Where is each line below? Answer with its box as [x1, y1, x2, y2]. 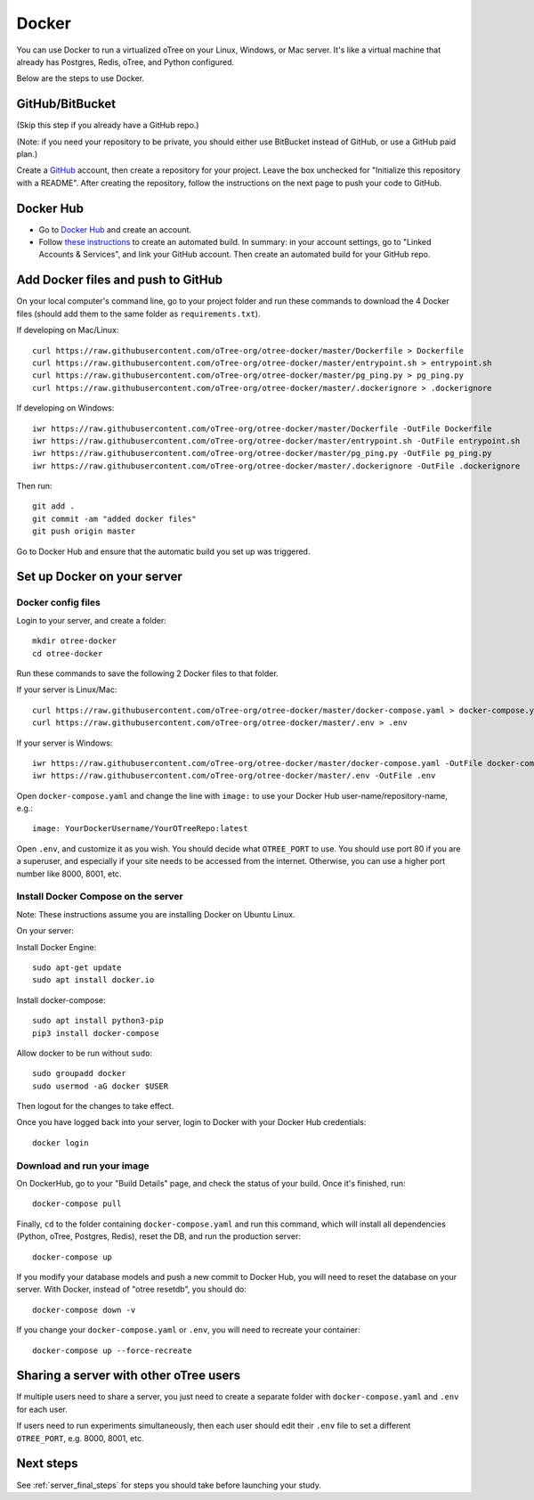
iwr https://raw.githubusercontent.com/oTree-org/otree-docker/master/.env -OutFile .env [32, 770, 436, 781]
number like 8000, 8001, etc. [16, 868, 122, 879]
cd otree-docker [32, 648, 103, 658]
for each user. [16, 1404, 69, 1414]
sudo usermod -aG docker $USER [32, 1080, 169, 1091]
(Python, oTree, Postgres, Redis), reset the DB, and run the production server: [16, 1231, 302, 1242]
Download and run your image [16, 1159, 150, 1171]
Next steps [16, 1456, 78, 1471]
